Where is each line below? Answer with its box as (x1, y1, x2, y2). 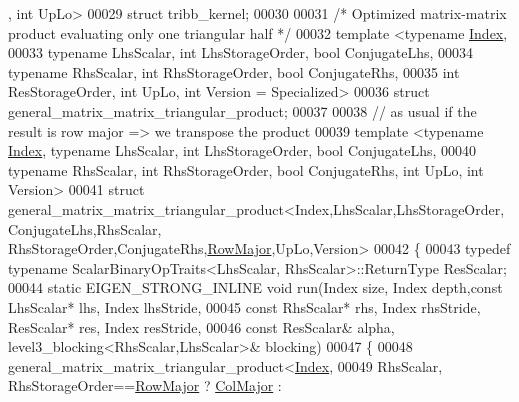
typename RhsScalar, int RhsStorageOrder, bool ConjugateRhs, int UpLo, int (8, 159, 484, 180)
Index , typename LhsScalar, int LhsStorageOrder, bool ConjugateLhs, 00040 (8, 140, 477, 161)
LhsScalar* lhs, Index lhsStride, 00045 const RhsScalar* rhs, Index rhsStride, (8, 296, 481, 317)
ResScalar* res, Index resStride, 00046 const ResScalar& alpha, (8, 316, 395, 337)
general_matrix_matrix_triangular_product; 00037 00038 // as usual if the (8, 100, 477, 121)
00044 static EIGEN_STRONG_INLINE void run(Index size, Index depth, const (8, 277, 503, 298)
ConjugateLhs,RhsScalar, (8, 218, 162, 239)
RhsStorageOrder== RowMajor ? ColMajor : (8, 375, 282, 396)
